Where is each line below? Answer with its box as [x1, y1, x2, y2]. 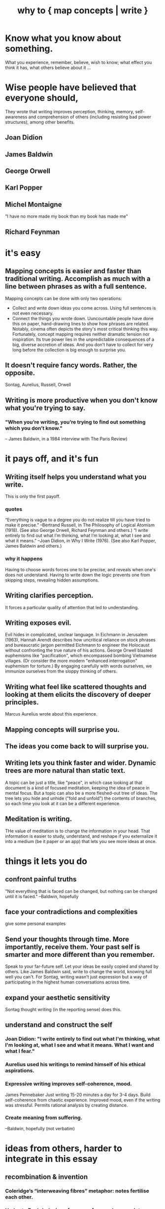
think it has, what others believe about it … [5, 65, 91, 70]
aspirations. [5, 1067, 34, 1074]
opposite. [5, 369, 35, 377]
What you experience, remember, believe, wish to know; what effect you [5, 59, 152, 65]
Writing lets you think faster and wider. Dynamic [5, 759, 156, 767]
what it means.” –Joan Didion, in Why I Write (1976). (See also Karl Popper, [5, 538, 156, 544]
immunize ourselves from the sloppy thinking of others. [5, 668, 117, 674]
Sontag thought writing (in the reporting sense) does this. [5, 1007, 122, 1013]
